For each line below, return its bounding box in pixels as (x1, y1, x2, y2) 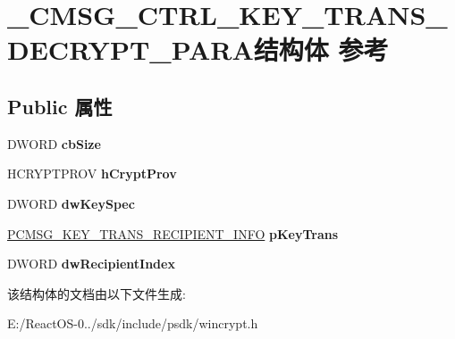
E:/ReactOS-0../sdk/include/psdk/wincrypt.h (7, 314, 258, 333)
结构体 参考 (253, 31, 389, 68)
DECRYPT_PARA (7, 31, 254, 68)
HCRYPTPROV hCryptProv (7, 164, 177, 183)
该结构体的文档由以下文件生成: (7, 284, 186, 302)
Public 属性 (7, 92, 113, 120)
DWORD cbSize (7, 134, 101, 153)
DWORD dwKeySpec (7, 194, 135, 212)
